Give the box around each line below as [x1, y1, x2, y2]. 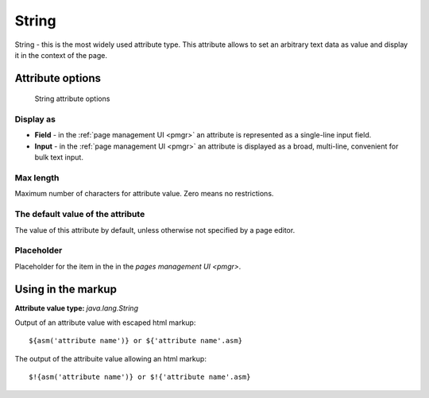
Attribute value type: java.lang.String [14, 303, 139, 313]
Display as [14, 114, 56, 125]
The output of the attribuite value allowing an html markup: [14, 354, 207, 363]
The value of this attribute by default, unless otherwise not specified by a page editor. [14, 225, 296, 234]
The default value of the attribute [14, 209, 145, 220]
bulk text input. [34, 153, 83, 162]
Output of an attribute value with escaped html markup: [14, 318, 196, 327]
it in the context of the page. [14, 50, 107, 60]
